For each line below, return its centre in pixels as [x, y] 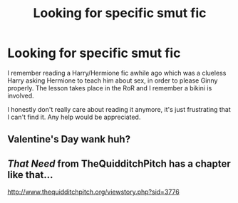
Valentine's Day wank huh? [69, 139]
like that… [30, 175]
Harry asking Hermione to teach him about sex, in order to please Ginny [113, 80]
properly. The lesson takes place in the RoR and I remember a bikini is [110, 88]
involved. [21, 95]
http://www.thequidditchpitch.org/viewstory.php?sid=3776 [93, 192]
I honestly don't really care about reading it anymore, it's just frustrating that [119, 109]
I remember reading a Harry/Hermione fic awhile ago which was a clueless [117, 73]
